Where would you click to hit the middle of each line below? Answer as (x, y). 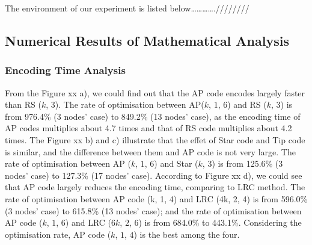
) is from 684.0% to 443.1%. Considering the (220, 222)
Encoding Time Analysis (65, 70)
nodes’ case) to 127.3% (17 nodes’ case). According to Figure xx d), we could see (154, 175)
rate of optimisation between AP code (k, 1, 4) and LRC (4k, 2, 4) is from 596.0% (156, 198)
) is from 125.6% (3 (247, 163)
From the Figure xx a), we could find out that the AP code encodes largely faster (155, 92)
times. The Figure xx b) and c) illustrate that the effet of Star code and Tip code (155, 139)
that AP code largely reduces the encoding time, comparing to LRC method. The (155, 187)
